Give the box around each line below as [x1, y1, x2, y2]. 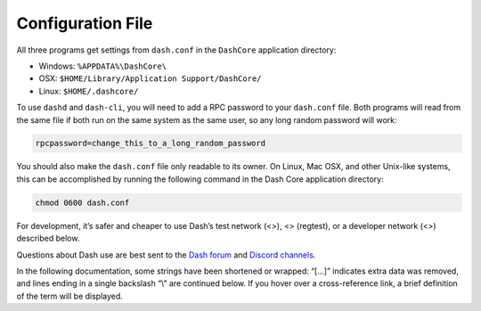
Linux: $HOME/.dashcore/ [38, 86, 139, 96]
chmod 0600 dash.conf [35, 197, 130, 208]
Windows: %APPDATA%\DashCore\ [38, 61, 167, 71]
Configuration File [16, 13, 153, 33]
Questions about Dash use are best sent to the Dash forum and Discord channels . [16, 250, 316, 260]
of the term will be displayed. [16, 291, 124, 301]
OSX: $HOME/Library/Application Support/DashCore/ [38, 73, 262, 84]
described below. [16, 233, 80, 244]
